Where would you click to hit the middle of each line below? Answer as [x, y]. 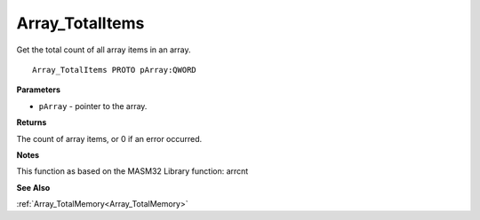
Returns [32, 122]
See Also [33, 187]
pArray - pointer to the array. [93, 106]
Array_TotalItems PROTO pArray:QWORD [115, 70]
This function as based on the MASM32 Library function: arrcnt [132, 171]
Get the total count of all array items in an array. [104, 50]
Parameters [39, 90]
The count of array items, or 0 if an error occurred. [109, 138]
